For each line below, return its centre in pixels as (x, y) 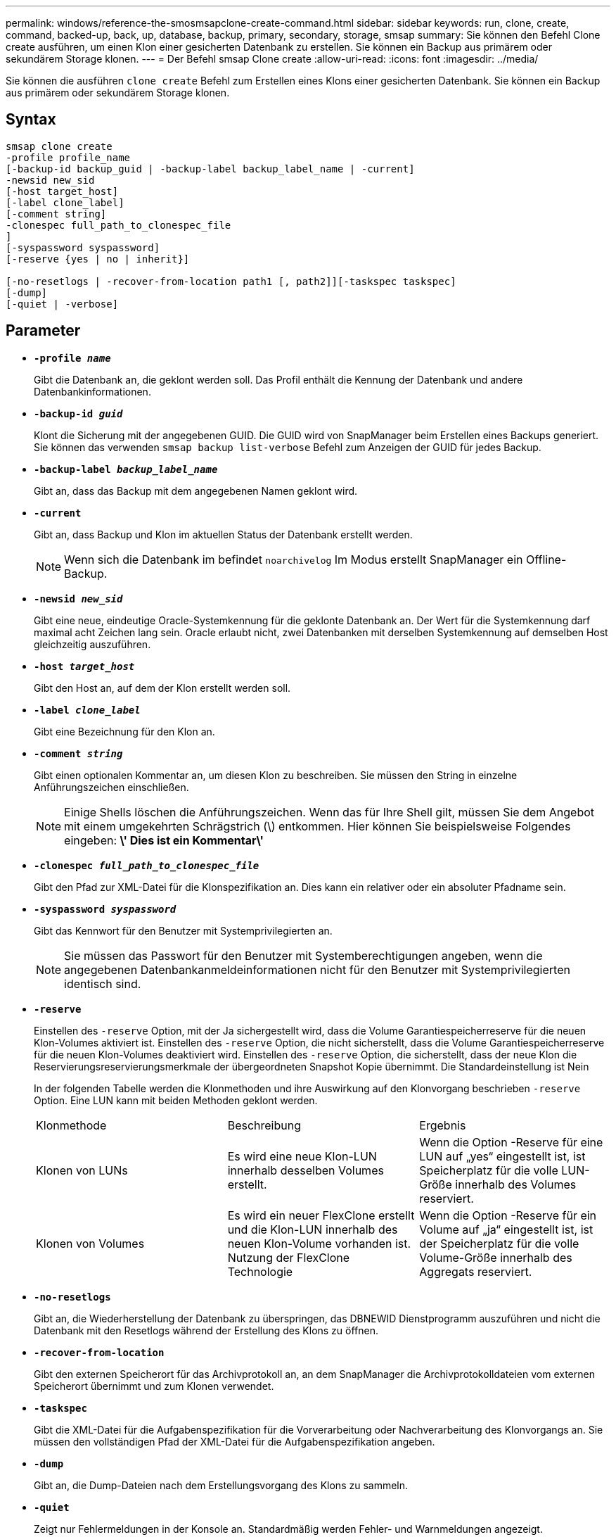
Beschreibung (264, 1125)
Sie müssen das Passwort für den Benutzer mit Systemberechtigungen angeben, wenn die (303, 955)
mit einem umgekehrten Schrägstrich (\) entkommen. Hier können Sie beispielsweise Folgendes (317, 826)
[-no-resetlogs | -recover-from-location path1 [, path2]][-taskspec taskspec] (231, 281)
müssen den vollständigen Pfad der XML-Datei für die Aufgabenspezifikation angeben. (235, 1441)
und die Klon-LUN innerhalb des (313, 1229)
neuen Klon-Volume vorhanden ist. (319, 1243)
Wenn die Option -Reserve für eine (511, 1142)
